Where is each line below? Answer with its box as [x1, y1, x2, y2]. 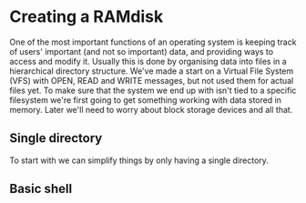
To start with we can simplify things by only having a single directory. [9, 155, 269, 166]
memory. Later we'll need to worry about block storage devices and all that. [9, 104, 293, 115]
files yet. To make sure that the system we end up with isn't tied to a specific [9, 85, 297, 96]
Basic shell [9, 181, 73, 197]
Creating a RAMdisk [9, 6, 164, 27]
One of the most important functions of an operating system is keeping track [9, 36, 297, 47]
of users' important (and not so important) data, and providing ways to [9, 46, 274, 56]
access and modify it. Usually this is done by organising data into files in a [9, 56, 287, 66]
